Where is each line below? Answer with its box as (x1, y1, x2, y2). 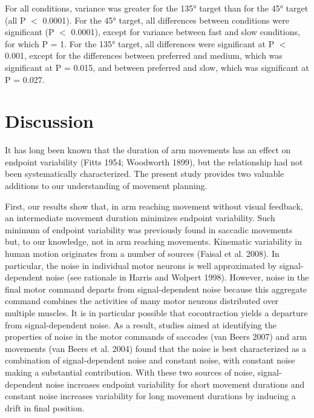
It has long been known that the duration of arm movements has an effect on (5, 144, 291, 156)
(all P (5, 13, 26, 26)
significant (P (5, 25, 54, 38)
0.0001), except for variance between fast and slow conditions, (71, 25, 300, 38)
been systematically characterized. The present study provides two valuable (5, 167, 284, 180)
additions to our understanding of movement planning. (5, 179, 208, 192)
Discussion (5, 108, 94, 133)
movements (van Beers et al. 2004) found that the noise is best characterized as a (5, 342, 307, 354)
